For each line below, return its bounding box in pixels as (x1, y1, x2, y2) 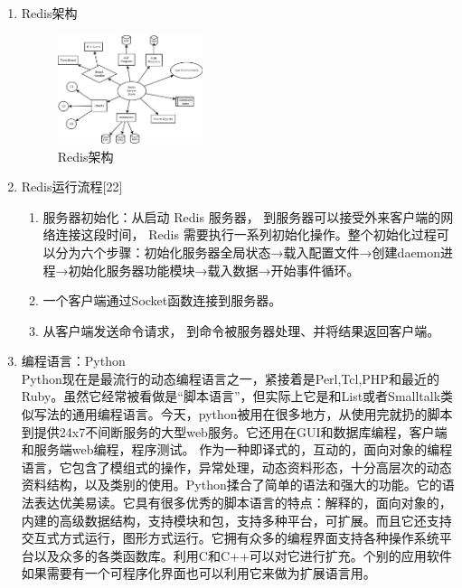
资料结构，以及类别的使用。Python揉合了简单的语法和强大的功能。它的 (21, 475, 442, 494)
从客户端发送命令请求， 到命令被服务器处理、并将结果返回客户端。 (42, 321, 440, 340)
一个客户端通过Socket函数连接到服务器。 (42, 291, 282, 310)
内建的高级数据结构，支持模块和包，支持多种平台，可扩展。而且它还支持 (21, 510, 452, 529)
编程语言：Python (21, 351, 126, 370)
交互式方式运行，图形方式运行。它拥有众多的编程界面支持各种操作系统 (21, 528, 439, 547)
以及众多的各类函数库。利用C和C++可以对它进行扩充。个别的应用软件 (33, 546, 452, 565)
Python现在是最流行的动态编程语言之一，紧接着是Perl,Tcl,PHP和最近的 (21, 369, 439, 387)
